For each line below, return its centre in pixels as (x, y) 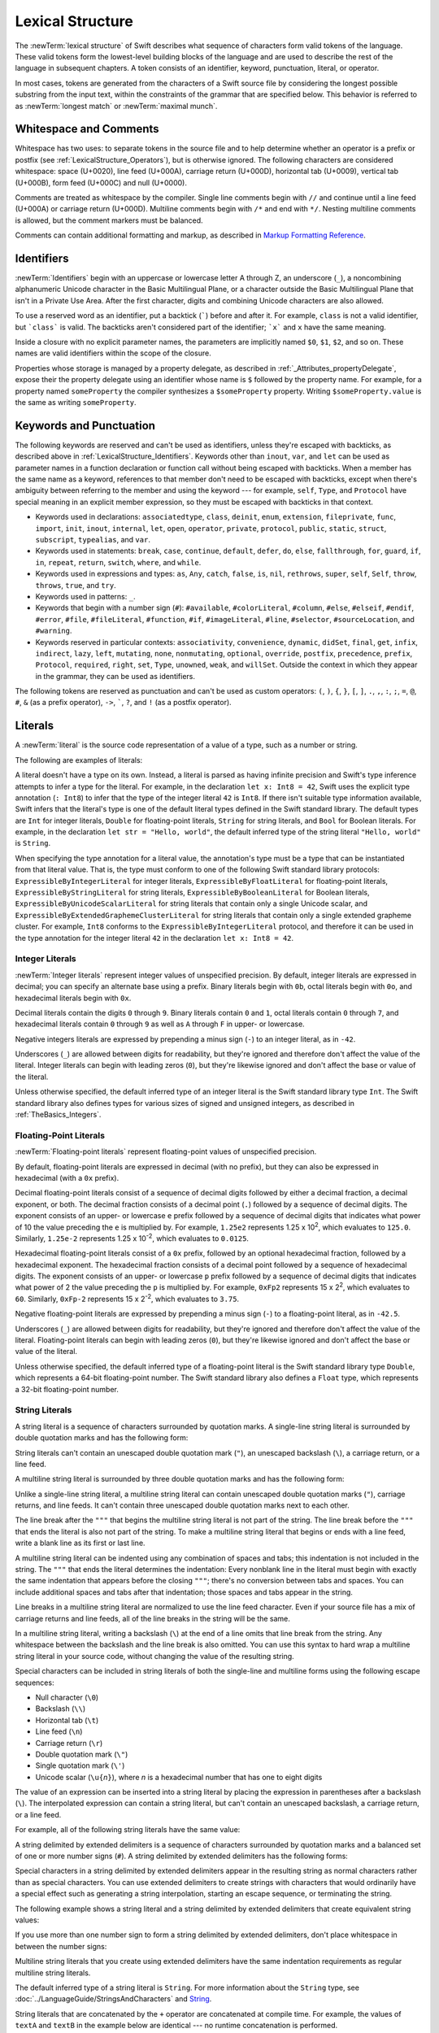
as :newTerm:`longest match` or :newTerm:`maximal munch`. (116, 106)
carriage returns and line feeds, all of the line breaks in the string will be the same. (152, 1618)
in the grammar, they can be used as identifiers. (115, 676)
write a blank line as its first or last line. (80, 1543)
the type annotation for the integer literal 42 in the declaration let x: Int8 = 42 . (154, 938)
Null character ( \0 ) (67, 1697)
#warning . (54, 631)
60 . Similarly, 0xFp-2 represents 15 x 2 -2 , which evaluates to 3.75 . (127, 1298)
